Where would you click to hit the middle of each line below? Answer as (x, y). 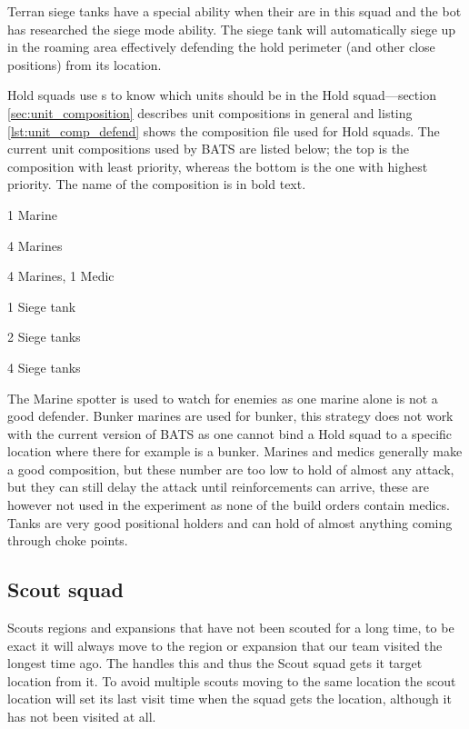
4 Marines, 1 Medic (61, 276)
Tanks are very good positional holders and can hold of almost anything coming (230, 522)
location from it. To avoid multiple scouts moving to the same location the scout (232, 680)
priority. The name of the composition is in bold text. (157, 184)
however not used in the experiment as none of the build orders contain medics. (229, 505)
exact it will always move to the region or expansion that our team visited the (225, 645)
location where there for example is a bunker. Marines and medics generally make (235, 451)
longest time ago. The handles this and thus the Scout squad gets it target (215, 663)
